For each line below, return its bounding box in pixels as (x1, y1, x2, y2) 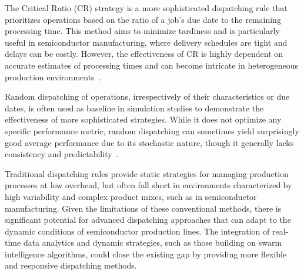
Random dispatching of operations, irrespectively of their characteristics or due (5, 90, 290, 103)
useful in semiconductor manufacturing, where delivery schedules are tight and (5, 36, 288, 48)
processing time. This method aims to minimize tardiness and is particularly (5, 25, 280, 37)
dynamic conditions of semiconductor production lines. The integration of (5, 225, 270, 237)
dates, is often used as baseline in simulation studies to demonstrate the (5, 101, 264, 114)
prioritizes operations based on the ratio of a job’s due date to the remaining (5, 13, 281, 25)
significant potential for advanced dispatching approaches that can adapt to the (5, 213, 291, 226)
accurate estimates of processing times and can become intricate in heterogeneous (5, 59, 299, 71)
